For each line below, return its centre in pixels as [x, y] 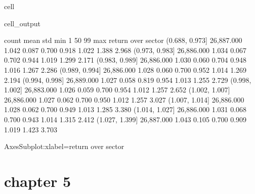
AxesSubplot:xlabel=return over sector [64, 146]
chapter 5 [38, 181]
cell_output [22, 23]
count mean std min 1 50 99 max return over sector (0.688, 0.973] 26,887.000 [123, 40]
